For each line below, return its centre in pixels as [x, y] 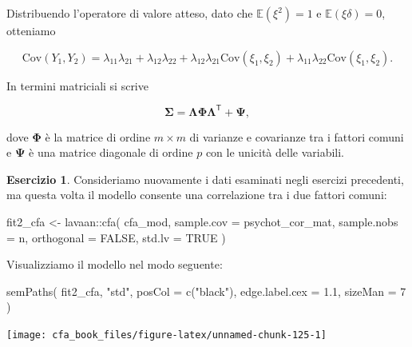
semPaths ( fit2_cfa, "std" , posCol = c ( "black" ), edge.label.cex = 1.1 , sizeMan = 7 [206, 291]
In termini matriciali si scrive [77, 85]
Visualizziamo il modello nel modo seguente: [115, 264]
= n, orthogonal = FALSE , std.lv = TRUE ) [116, 237]
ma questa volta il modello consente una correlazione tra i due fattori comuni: [197, 195]
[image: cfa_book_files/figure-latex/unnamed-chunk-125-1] [166, 335]
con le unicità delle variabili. [275, 152]
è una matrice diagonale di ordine [111, 152]
